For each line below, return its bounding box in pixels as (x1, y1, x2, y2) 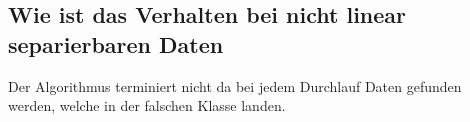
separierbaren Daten (8, 28, 224, 59)
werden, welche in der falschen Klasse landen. (8, 95, 286, 116)
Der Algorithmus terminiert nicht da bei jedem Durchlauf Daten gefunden (8, 75, 462, 96)
